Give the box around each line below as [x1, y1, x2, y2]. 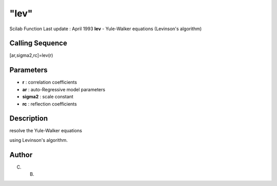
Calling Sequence [9, 39, 68, 48]
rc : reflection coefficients [22, 100, 77, 107]
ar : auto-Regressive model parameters [22, 86, 105, 92]
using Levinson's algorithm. [9, 137, 68, 143]
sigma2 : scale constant [22, 94, 74, 100]
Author [9, 150, 33, 159]
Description [9, 114, 48, 123]
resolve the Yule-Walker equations [9, 128, 82, 134]
